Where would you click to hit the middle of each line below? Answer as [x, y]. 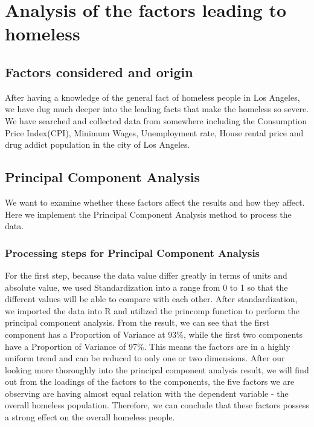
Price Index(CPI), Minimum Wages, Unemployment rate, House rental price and [154, 132]
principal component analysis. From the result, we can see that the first [137, 322]
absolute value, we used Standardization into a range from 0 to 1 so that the [146, 287]
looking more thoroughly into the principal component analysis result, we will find [157, 369]
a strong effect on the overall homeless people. [90, 417]
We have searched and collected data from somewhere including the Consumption [156, 120]
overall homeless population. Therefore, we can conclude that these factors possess [157, 405]
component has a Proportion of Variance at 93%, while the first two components [154, 334]
